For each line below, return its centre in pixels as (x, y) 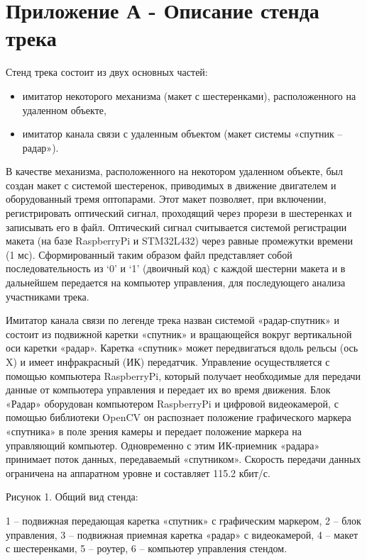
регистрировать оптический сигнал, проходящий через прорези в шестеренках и (179, 213)
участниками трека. (48, 296)
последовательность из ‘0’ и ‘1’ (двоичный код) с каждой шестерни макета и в (176, 268)
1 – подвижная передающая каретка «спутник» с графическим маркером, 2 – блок (183, 520)
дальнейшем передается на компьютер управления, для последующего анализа (176, 282)
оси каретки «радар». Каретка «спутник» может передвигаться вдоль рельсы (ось (182, 348)
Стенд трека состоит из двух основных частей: (107, 72)
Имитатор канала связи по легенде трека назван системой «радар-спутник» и (172, 320)
